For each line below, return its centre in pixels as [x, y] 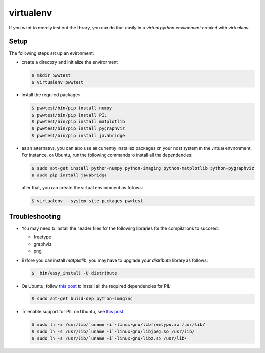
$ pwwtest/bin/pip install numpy [72, 108]
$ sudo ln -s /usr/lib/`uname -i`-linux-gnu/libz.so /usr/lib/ [109, 338]
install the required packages [51, 95]
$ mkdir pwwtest [51, 75]
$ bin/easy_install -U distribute [74, 273]
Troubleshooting [35, 216]
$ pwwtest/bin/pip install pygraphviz [78, 129]
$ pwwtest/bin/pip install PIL [69, 115]
